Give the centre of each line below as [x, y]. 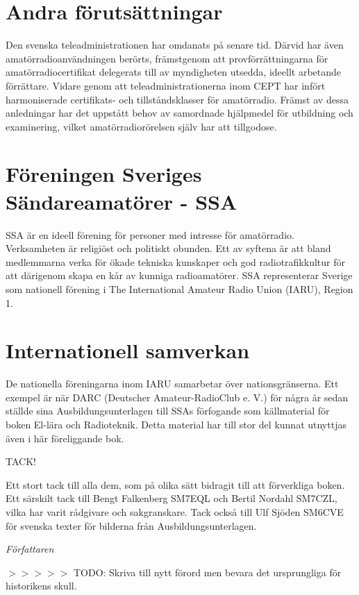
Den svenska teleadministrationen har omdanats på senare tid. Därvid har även [175, 45]
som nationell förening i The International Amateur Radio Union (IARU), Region [179, 288]
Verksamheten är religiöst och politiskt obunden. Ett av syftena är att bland [168, 248]
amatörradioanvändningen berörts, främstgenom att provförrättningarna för [167, 58]
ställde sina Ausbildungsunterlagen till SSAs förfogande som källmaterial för [168, 411]
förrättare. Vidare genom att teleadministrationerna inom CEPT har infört [166, 85]
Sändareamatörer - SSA [122, 201]
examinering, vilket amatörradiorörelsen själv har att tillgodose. [141, 126]
